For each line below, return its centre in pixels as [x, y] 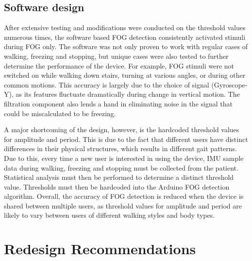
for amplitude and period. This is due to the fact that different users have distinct [126, 139]
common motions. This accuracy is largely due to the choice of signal [107, 84]
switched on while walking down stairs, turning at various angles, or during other [125, 75]
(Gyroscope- [229, 84]
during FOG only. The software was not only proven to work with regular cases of [126, 46]
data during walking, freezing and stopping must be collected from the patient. [121, 167]
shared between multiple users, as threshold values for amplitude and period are [123, 205]
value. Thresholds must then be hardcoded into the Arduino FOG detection [117, 186]
